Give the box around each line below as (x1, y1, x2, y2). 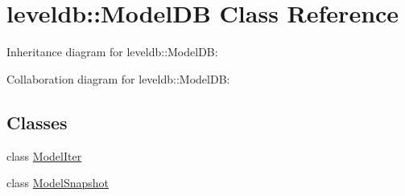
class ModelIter (6, 147, 82, 164)
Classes (6, 109, 68, 134)
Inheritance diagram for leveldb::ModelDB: (6, 43, 218, 60)
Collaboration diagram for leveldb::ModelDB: (6, 70, 230, 87)
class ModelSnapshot (6, 174, 110, 191)
